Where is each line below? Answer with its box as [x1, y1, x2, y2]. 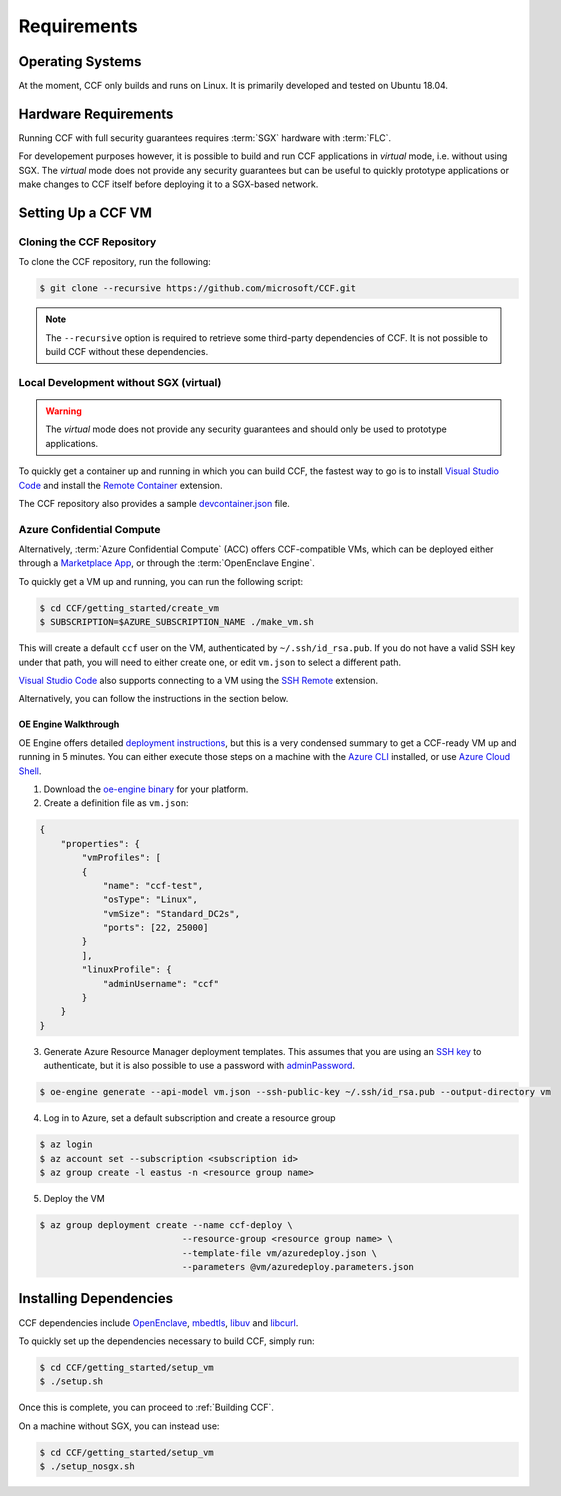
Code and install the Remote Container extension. [18, 479, 223, 491]
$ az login [39, 1139, 93, 1150]
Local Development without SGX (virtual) [18, 375, 222, 389]
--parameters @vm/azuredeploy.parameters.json [181, 1261, 415, 1273]
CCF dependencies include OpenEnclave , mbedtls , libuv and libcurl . [18, 1316, 299, 1329]
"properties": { [60, 838, 140, 849]
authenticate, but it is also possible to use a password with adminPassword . [43, 1060, 355, 1072]
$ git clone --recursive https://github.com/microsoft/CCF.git [39, 283, 357, 294]
